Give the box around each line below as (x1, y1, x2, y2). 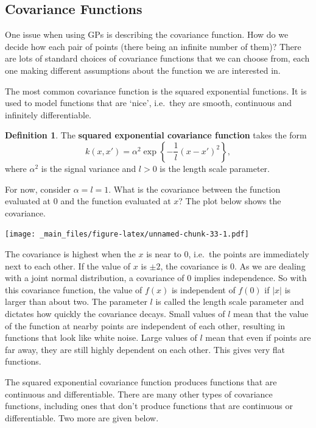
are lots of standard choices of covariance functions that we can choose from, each (5, 52, 310, 65)
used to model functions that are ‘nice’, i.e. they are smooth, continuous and (5, 96, 292, 109)
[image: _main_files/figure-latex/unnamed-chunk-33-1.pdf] (5, 230, 249, 239)
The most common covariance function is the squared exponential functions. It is (5, 84, 307, 97)
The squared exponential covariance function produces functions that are (5, 375, 277, 388)
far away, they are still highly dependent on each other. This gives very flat (5, 343, 286, 355)
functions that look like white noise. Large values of (5, 331, 197, 344)
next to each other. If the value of (5, 259, 131, 272)
